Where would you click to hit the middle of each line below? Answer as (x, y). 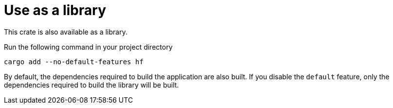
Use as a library (55, 10)
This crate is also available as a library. (66, 32)
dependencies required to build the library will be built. (92, 85)
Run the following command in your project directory (88, 47)
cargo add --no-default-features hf (74, 62)
